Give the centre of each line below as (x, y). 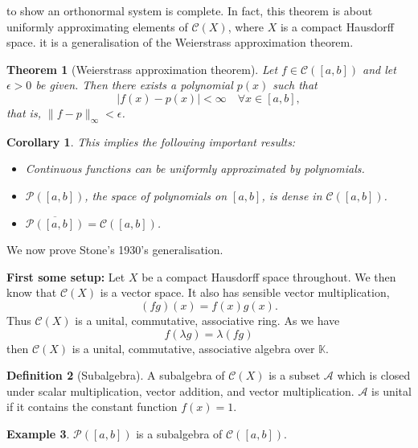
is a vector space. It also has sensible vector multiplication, (245, 292)
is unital (391, 390)
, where (246, 26)
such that (295, 85)
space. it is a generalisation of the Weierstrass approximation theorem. (180, 42)
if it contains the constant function (92, 407)
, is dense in (292, 195)
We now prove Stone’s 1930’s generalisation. (115, 250)
